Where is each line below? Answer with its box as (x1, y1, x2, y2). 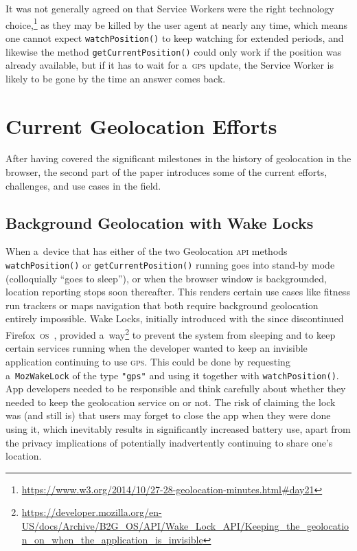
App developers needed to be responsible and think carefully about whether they (5, 381, 346, 396)
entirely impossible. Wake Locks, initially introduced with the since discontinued (5, 311, 344, 326)
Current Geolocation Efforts (5, 111, 277, 139)
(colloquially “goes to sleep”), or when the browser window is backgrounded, (5, 271, 327, 285)
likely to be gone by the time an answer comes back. (5, 71, 226, 85)
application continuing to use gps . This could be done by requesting (5, 354, 290, 368)
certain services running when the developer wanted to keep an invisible (5, 341, 308, 355)
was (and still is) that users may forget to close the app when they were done (5, 408, 331, 423)
